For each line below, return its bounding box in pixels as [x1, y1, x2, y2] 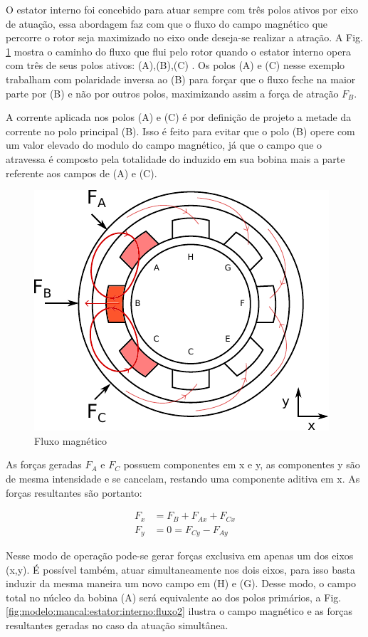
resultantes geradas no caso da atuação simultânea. [6, 618, 228, 633]
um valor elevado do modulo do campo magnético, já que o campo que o [6, 137, 322, 152]
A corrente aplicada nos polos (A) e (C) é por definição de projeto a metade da [6, 110, 352, 125]
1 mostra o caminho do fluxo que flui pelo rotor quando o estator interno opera [6, 43, 351, 58]
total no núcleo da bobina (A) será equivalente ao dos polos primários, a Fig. [6, 589, 342, 604]
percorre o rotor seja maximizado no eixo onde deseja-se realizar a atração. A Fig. [6, 30, 363, 45]
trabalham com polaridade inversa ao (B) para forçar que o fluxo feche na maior [6, 71, 356, 86]
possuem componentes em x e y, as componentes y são [123, 457, 360, 472]
